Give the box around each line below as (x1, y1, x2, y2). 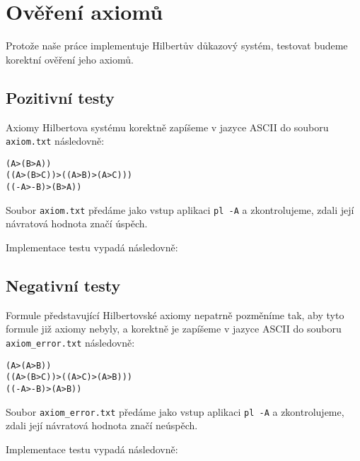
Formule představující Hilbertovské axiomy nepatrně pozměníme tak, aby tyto (6, 307, 344, 322)
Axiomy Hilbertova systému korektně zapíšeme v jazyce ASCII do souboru (6, 119, 329, 134)
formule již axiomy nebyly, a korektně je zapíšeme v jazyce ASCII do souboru (6, 321, 342, 336)
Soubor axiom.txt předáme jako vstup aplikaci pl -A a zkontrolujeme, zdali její (6, 202, 354, 217)
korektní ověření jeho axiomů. (6, 52, 134, 66)
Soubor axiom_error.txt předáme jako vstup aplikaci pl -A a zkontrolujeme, (6, 404, 344, 419)
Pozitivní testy (6, 86, 115, 108)
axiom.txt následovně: (6, 133, 105, 148)
